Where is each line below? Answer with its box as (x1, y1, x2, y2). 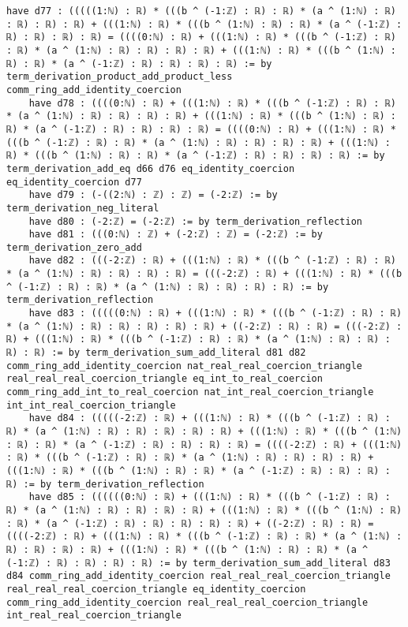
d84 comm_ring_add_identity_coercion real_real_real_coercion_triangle (6, 570, 391, 582)
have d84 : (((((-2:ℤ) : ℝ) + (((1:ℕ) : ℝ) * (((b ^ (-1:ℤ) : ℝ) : (28, 412, 391, 424)
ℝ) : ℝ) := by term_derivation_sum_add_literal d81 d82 (6, 347, 306, 359)
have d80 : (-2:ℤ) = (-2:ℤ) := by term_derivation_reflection (28, 215, 363, 227)
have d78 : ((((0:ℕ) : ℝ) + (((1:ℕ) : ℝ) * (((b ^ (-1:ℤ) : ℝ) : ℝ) (28, 97, 396, 109)
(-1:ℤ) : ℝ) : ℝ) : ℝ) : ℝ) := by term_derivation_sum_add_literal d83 (6, 557, 391, 569)
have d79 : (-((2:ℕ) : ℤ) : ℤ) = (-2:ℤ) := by (28, 189, 278, 201)
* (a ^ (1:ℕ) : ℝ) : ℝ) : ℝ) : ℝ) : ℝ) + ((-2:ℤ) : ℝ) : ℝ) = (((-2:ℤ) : (6, 320, 402, 332)
